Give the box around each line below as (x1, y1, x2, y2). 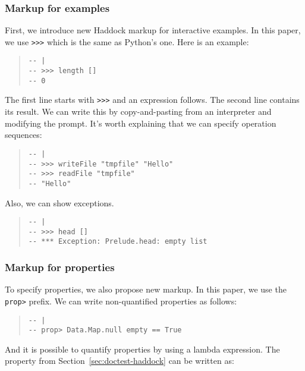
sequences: (5, 128, 42, 141)
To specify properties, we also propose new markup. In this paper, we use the (5, 283, 287, 295)
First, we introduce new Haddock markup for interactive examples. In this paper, (5, 24, 301, 36)
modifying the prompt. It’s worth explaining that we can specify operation (5, 117, 276, 129)
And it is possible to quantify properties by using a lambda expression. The (5, 342, 280, 355)
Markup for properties (5, 259, 115, 274)
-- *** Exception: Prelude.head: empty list (28, 237, 207, 246)
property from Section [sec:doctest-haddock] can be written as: (5, 354, 234, 367)
